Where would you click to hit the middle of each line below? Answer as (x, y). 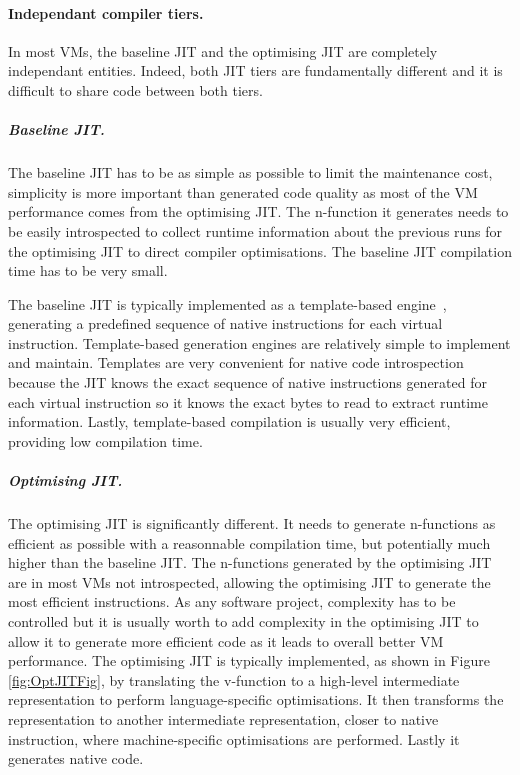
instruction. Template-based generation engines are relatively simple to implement (259, 342)
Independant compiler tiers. (106, 12)
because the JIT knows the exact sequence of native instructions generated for (247, 382)
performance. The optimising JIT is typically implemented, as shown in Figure (249, 660)
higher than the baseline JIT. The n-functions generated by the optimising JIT (250, 562)
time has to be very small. (88, 270)
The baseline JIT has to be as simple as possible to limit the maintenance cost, (250, 172)
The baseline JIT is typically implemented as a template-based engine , (227, 303)
